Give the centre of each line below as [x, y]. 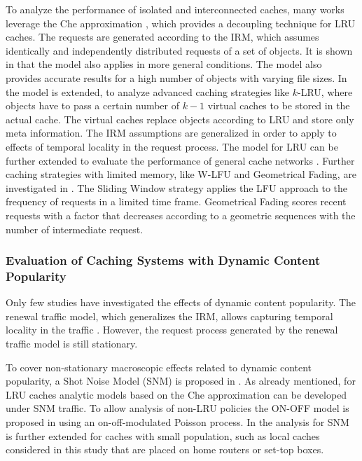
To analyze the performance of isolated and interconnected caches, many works [175, 9]
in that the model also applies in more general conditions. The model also [164, 64]
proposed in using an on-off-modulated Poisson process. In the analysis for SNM [177, 421]
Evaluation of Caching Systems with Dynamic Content [163, 260]
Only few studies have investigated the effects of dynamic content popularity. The [181, 302]
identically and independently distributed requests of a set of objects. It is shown [179, 50]
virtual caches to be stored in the [279, 105]
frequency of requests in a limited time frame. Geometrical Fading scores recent [176, 201]
